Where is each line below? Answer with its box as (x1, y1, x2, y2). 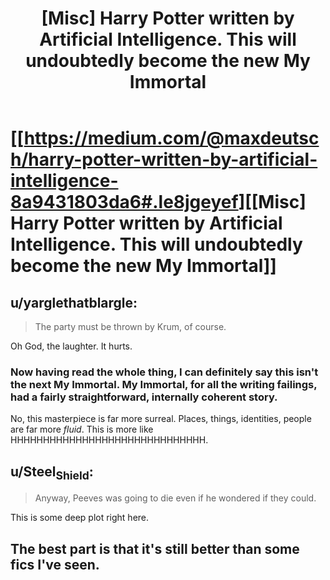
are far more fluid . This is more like (10, 423, 154, 436)
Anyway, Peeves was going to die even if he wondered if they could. (34, 492, 317, 504)
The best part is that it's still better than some (10, 540, 300, 557)
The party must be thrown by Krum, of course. (34, 321, 227, 332)
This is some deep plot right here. (10, 512, 150, 524)
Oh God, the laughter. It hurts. (10, 340, 133, 352)
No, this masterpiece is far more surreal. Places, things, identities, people (10, 413, 312, 425)
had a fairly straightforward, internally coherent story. (10, 390, 278, 404)
